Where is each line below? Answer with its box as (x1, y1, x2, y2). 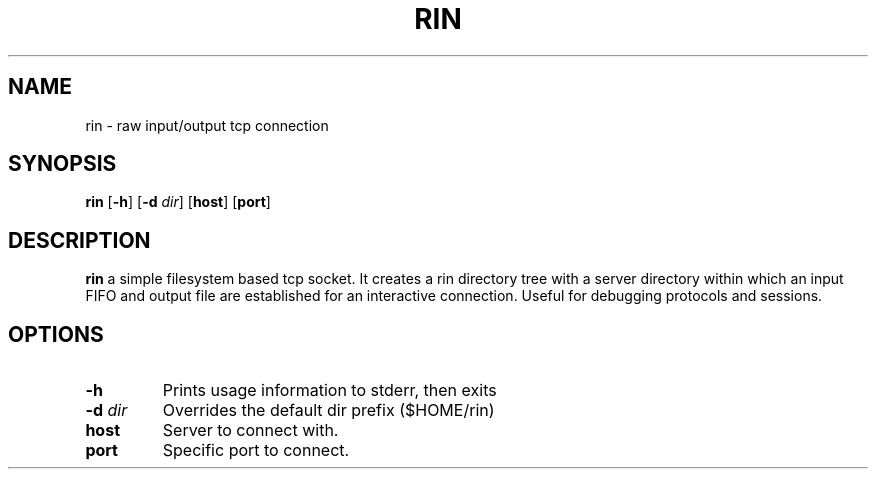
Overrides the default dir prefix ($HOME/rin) (162, 400, 495, 421)
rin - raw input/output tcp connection (85, 116, 329, 134)
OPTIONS (8, 321, 104, 347)
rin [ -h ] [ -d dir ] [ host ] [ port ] (85, 193, 271, 211)
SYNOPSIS (8, 151, 117, 177)
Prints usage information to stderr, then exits (162, 380, 497, 401)
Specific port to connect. (162, 440, 350, 461)
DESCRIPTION (8, 227, 151, 253)
